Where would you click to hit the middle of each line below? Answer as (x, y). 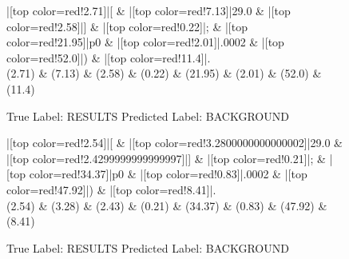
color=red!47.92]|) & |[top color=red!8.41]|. (111, 189)
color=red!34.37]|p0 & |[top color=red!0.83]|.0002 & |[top (168, 174)
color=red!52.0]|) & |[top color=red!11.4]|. (109, 57)
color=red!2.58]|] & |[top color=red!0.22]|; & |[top (127, 26)
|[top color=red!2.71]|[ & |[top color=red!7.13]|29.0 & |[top (149, 10)
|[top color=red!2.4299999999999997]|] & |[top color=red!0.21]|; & (166, 158)
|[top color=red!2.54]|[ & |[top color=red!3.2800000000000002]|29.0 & (174, 143)
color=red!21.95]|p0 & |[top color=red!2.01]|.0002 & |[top (145, 42)
